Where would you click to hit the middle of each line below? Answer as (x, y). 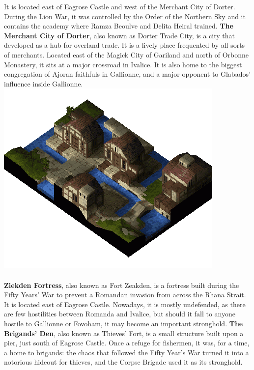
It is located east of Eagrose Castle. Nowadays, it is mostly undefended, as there (125, 304)
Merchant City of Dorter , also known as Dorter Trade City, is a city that (120, 35)
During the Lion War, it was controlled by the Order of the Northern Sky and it (125, 16)
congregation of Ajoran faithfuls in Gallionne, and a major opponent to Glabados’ (127, 74)
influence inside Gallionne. (43, 83)
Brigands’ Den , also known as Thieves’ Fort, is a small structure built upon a (124, 333)
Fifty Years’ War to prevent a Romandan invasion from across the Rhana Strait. (125, 295)
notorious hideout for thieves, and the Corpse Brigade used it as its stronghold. (123, 362)
